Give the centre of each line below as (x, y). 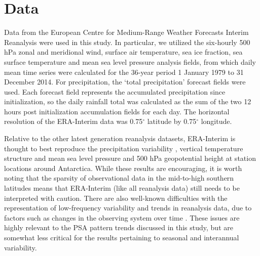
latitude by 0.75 (172, 121)
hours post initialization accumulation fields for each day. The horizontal (117, 111)
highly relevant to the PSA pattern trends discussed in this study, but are (119, 227)
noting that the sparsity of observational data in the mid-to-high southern (119, 178)
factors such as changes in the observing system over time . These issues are (122, 217)
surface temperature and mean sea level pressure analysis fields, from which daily (130, 61)
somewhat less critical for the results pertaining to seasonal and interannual (122, 237)
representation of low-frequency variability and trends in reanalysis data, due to (128, 208)
